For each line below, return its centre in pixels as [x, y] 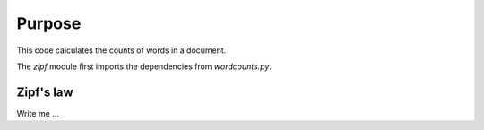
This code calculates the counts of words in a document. [121, 50]
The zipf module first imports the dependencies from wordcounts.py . [144, 66]
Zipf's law [45, 92]
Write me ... [38, 113]
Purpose [49, 23]
